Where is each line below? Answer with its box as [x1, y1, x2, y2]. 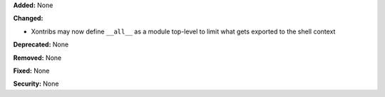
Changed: [13, 14, 43, 23]
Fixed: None [13, 66, 50, 75]
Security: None [13, 79, 59, 88]
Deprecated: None [13, 40, 69, 49]
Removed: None [13, 53, 62, 62]
